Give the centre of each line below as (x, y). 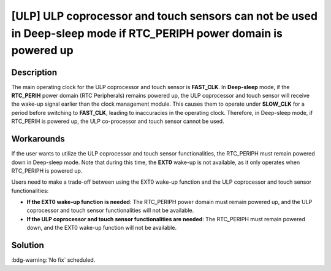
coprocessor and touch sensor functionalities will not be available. (110, 210)
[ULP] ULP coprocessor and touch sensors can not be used (165, 16)
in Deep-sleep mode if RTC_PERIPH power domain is (147, 33)
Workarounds (38, 139)
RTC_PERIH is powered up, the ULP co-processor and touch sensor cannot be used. (118, 121)
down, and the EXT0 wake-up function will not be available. (102, 228)
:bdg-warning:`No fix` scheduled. (53, 260)
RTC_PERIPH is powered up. (47, 171)
